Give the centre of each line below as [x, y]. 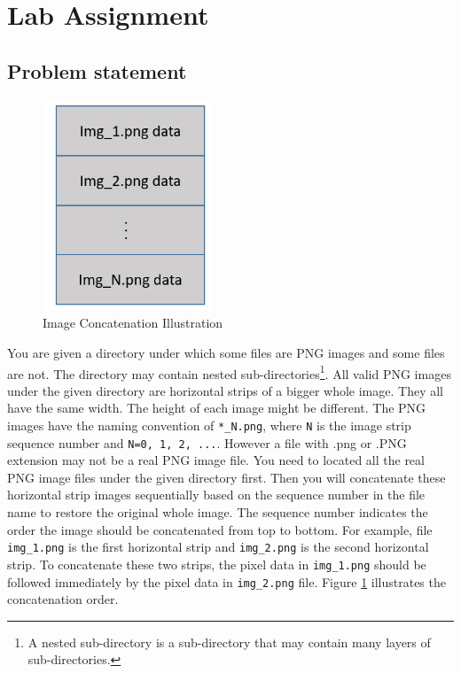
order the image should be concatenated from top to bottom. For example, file [220, 529]
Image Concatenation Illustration [133, 323]
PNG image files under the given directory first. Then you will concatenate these [227, 477]
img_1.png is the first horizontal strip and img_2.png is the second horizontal [218, 547]
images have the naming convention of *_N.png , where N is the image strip [209, 425]
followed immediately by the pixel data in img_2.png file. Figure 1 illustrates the [227, 581]
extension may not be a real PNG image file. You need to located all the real [216, 460]
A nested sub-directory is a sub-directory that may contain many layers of [229, 642]
